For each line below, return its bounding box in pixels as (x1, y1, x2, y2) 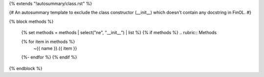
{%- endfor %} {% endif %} (21, 54, 78, 60)
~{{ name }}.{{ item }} (33, 45, 77, 51)
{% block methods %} (9, 19, 54, 24)
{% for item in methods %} (21, 38, 75, 44)
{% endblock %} (9, 65, 43, 71)
